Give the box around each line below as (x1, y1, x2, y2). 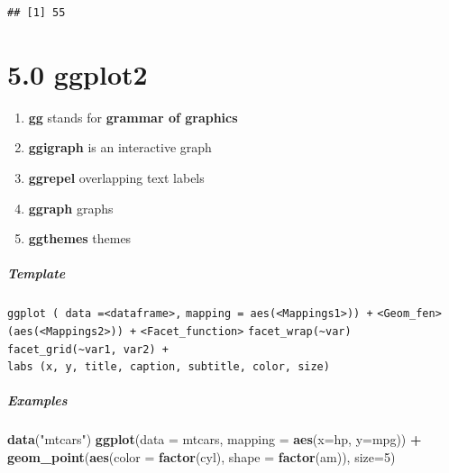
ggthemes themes (28, 229, 132, 248)
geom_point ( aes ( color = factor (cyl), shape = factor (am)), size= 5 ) (7, 448, 396, 467)
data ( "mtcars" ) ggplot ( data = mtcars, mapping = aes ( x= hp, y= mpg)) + (7, 430, 422, 449)
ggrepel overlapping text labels (28, 168, 205, 186)
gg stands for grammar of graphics (28, 107, 238, 126)
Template (7, 264, 66, 283)
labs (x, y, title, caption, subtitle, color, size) (7, 360, 330, 374)
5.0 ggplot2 (7, 55, 148, 92)
